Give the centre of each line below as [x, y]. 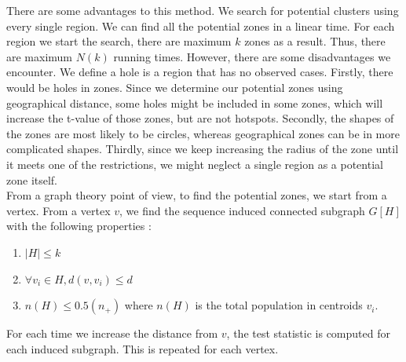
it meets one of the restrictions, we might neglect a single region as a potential [195, 164]
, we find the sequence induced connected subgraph [242, 210]
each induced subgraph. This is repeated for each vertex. [143, 348]
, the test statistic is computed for [308, 333]
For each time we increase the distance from [112, 333]
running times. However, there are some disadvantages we [252, 56]
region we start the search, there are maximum [119, 41]
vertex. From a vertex [59, 210]
